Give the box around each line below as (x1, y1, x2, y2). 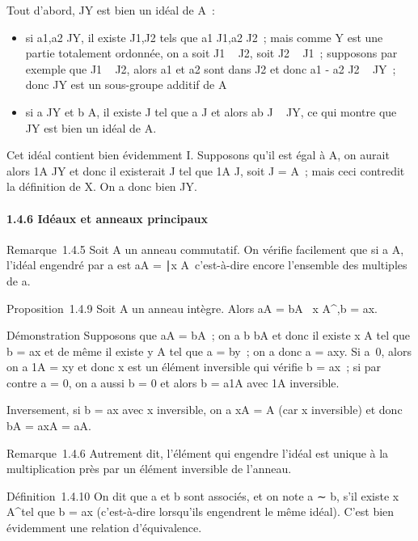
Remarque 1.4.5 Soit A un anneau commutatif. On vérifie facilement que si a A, (6, 240, 404, 257)
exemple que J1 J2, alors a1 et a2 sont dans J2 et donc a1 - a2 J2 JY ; (25, 60, 396, 77)
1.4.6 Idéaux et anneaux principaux (6, 209, 209, 226)
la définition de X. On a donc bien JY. (6, 178, 197, 195)
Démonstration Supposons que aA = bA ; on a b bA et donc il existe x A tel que (6, 327, 411, 344)
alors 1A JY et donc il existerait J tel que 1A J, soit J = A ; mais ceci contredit (6, 162, 405, 179)
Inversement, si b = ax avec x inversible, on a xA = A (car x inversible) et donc (6, 401, 403, 418)
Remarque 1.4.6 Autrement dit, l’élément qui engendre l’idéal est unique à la (6, 444, 389, 461)
